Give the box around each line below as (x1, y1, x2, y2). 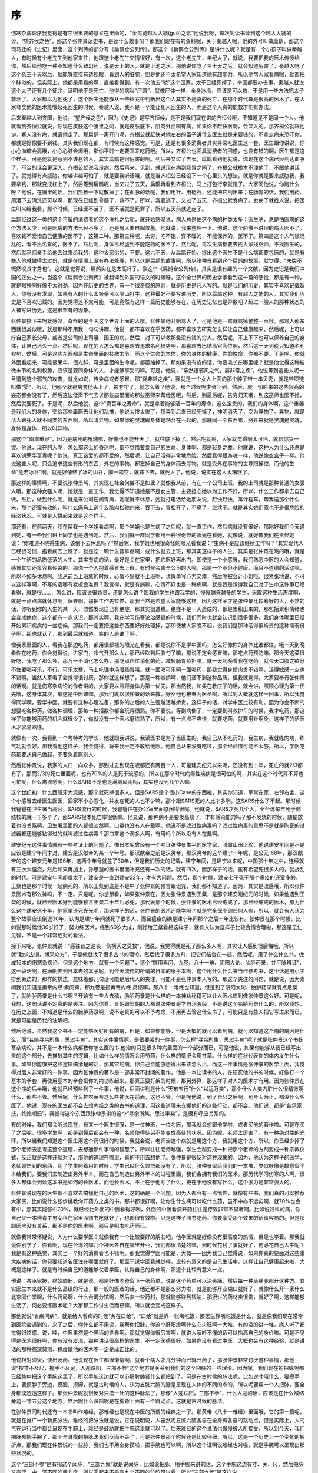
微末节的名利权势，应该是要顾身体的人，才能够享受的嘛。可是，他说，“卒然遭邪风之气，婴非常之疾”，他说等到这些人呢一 (11, 367, 304, 374)
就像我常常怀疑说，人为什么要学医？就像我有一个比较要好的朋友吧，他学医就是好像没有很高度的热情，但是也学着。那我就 (11, 1233, 305, 1240)
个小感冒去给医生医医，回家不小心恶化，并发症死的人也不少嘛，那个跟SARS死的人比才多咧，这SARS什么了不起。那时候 (11, 797, 302, 804)
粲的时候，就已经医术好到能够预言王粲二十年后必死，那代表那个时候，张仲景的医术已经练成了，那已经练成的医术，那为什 (11, 899, 305, 906)
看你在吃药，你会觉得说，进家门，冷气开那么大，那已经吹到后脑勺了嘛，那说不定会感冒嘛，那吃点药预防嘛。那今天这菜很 (11, 649, 305, 656)
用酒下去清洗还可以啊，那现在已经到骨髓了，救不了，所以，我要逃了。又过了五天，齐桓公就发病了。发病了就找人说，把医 (11, 197, 305, 204)
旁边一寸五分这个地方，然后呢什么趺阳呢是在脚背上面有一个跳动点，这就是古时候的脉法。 (11, 1398, 228, 1405)
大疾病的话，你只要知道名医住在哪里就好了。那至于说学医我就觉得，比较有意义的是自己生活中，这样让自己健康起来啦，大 (11, 1258, 305, 1265)
